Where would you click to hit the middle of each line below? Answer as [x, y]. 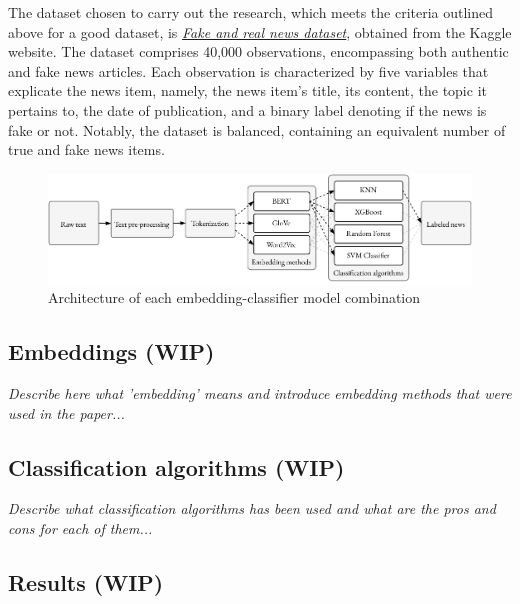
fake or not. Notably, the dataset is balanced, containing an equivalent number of [257, 129]
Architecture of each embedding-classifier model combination [234, 297]
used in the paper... [66, 412]
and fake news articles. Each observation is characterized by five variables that [248, 70]
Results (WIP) [86, 581]
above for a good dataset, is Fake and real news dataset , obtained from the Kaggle [260, 31]
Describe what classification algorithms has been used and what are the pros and [252, 508]
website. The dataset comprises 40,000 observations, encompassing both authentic [258, 51]
